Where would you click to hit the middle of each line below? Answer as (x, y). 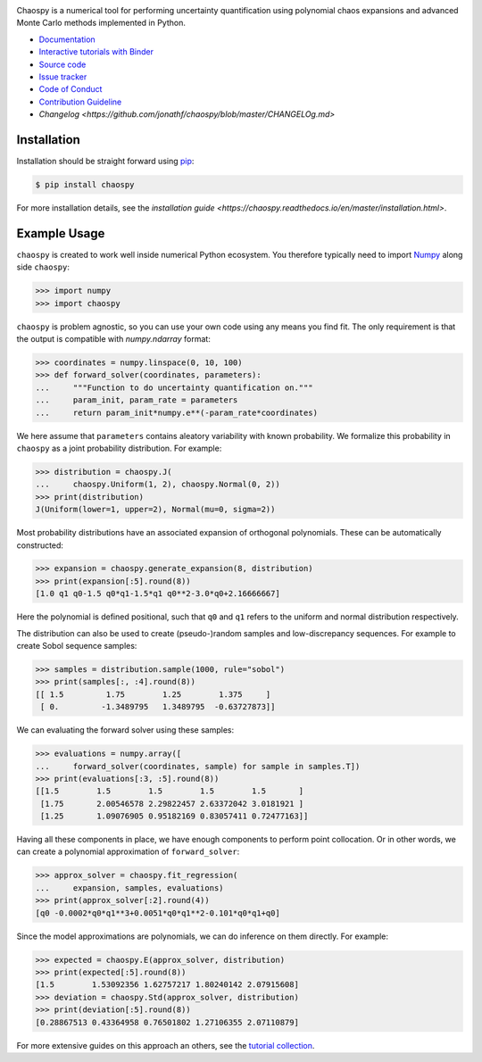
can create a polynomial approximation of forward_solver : (128, 851)
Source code (62, 64)
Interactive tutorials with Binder (96, 52)
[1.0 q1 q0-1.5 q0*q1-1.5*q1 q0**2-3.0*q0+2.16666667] (158, 594)
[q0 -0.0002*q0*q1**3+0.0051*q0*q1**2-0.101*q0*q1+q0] (158, 913)
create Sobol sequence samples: (77, 646)
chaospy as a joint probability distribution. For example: (119, 448)
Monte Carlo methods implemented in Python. (101, 23)
